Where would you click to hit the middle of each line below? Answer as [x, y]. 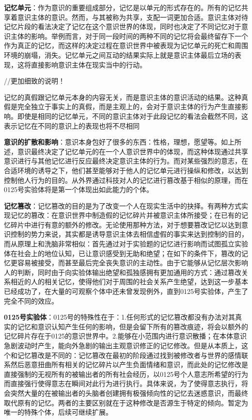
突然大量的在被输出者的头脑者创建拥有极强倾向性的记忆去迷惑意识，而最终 [129, 393]
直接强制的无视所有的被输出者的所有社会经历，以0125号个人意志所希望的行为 [126, 374]
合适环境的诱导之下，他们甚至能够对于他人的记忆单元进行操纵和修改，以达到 [126, 170]
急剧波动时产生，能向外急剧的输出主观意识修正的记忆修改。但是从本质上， [123, 345]
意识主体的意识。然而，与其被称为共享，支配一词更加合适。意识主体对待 [133, 17]
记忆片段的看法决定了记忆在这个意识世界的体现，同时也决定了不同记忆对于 [123, 26]
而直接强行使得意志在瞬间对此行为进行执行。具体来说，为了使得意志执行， [123, 383]
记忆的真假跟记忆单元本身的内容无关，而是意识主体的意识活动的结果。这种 [123, 97]
